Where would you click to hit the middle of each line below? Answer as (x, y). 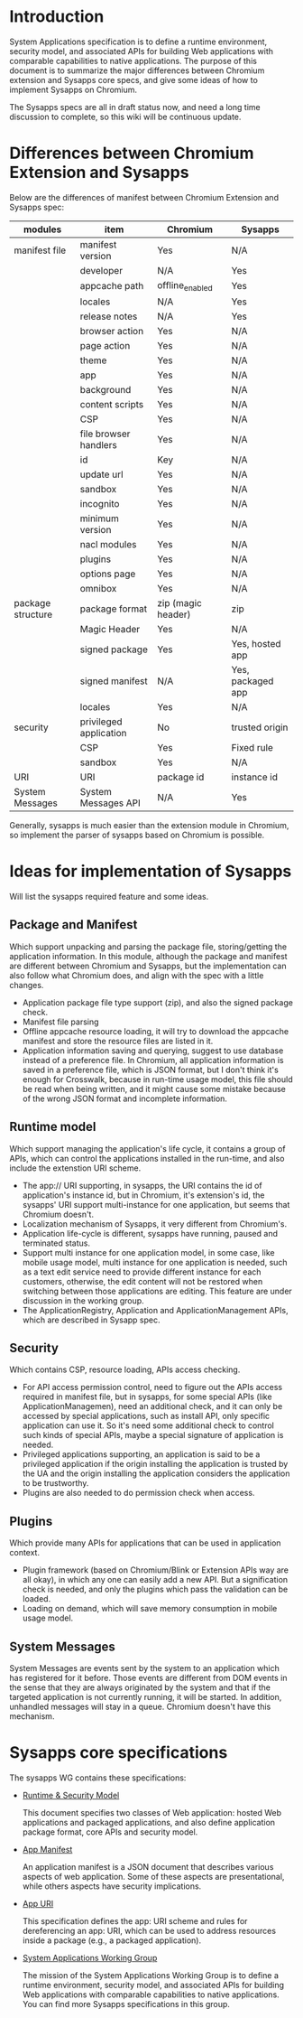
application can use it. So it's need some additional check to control (148, 1425)
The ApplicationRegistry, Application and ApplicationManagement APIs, (155, 1310)
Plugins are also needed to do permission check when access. (138, 1493)
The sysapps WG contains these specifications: (98, 1778)
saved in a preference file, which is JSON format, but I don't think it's (151, 1070)
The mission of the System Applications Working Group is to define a (151, 1975)
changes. (27, 985)
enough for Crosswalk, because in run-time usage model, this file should (157, 1079)
